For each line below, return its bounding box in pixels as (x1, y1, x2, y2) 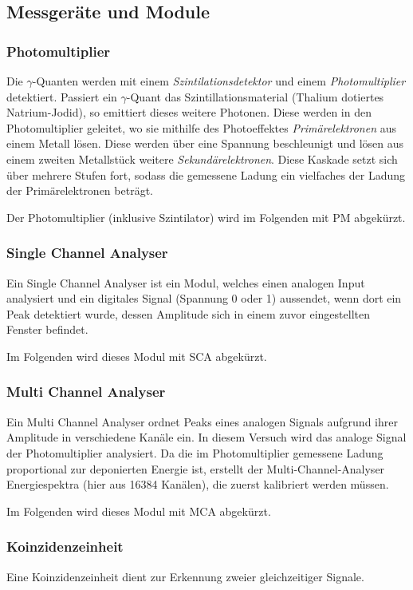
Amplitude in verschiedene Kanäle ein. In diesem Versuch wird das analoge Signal (6, 429, 407, 445)
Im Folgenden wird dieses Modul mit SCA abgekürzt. (6, 347, 267, 364)
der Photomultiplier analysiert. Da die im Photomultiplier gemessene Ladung (6, 444, 383, 461)
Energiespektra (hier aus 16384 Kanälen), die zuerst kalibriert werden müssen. (6, 476, 389, 493)
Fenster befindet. (6, 321, 88, 338)
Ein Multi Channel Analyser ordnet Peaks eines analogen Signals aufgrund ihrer (6, 413, 398, 430)
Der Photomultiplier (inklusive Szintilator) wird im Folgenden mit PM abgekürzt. (6, 208, 406, 225)
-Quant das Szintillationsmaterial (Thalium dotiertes (126, 88, 384, 105)
